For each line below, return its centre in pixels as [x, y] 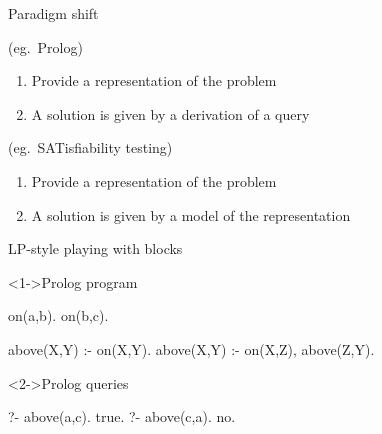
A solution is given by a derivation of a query [170, 113]
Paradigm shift [53, 13]
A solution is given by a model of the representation [191, 214]
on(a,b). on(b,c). [58, 315]
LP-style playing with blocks [95, 248]
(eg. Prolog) [45, 46]
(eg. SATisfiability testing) [90, 147]
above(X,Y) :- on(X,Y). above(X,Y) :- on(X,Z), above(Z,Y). [191, 348]
